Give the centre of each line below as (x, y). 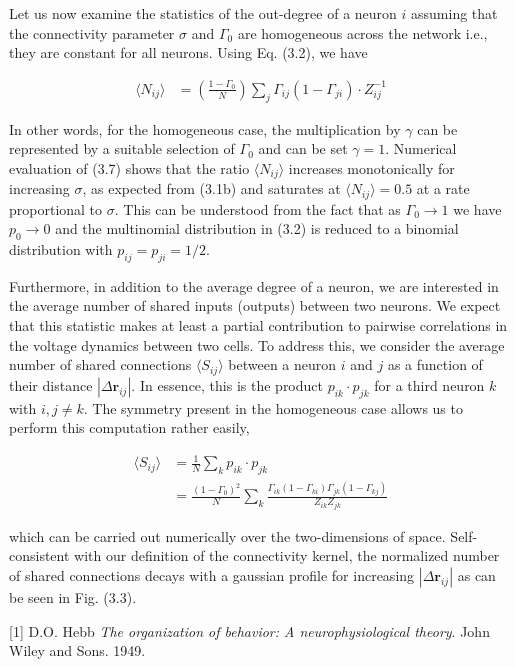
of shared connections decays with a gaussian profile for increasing (212, 575)
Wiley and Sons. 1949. (77, 650)
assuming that (454, 13)
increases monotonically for (371, 167)
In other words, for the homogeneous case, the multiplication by (205, 128)
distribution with (61, 249)
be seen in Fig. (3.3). (73, 597)
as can (476, 575)
